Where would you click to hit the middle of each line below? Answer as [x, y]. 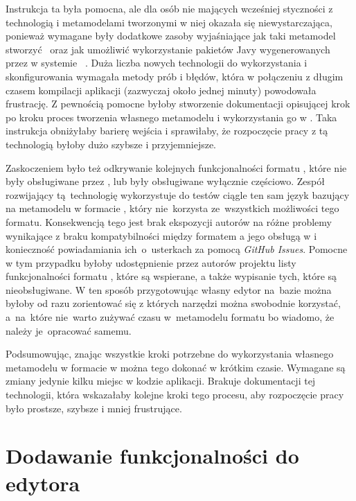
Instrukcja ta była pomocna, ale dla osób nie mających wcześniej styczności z [169, 8]
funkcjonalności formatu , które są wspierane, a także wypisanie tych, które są [171, 276]
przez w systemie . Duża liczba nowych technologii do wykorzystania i [157, 63]
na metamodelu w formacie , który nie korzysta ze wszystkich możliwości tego [172, 208]
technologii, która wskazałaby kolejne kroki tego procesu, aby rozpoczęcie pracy [175, 395]
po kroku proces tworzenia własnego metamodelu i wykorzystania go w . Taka [171, 117]
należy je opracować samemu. [69, 330]
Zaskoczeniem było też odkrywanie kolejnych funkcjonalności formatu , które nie [176, 167]
